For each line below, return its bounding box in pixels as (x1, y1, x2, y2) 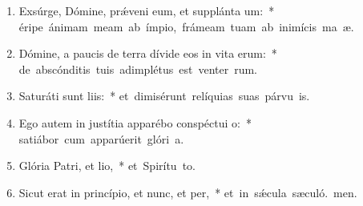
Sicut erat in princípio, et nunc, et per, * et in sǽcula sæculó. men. (18, 184, 357, 200)
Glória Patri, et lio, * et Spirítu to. (18, 157, 196, 174)
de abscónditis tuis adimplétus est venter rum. (18, 60, 258, 77)
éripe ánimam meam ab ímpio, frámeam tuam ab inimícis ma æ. (18, 18, 354, 34)
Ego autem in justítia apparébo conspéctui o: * (18, 114, 252, 131)
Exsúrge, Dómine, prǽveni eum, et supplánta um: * (18, 2, 275, 18)
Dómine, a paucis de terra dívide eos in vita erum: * (18, 45, 277, 62)
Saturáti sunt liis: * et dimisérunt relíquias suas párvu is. (18, 87, 310, 104)
